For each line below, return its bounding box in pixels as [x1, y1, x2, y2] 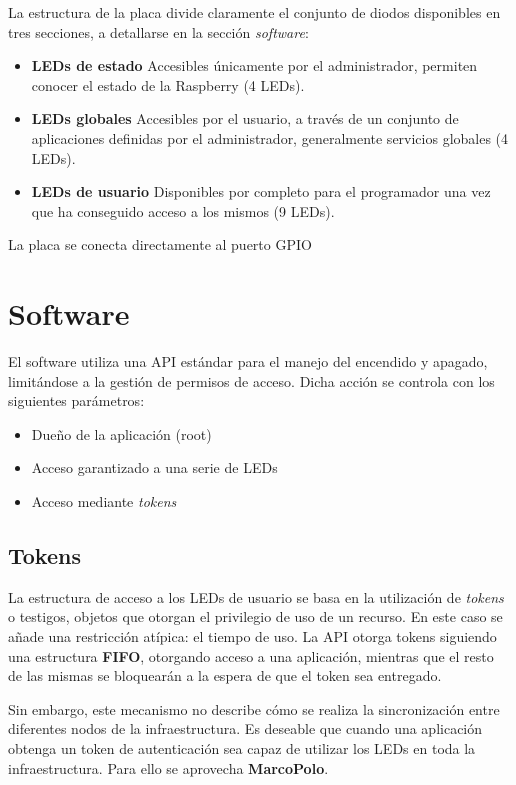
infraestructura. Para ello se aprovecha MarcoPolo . [8, 757, 329, 778]
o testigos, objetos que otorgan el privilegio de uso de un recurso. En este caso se [8, 606, 503, 627]
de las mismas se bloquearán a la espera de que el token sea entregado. [8, 665, 442, 686]
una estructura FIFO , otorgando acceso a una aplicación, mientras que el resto [8, 645, 494, 666]
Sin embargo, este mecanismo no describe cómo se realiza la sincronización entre [8, 698, 500, 719]
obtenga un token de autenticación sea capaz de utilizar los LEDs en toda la [8, 737, 476, 758]
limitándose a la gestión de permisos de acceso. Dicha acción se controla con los [8, 370, 495, 391]
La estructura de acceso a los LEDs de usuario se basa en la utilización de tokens [8, 586, 504, 607]
